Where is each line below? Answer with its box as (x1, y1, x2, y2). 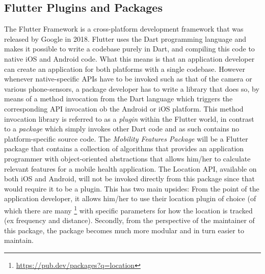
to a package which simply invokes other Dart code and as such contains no (4, 123, 240, 134)
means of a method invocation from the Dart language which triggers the (4, 93, 233, 104)
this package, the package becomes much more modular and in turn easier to (4, 225, 244, 235)
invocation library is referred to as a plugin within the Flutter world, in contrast (4, 113, 254, 124)
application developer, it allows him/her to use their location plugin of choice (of (4, 193, 256, 204)
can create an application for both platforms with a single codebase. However (4, 63, 245, 74)
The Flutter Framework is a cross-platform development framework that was (4, 23, 244, 34)
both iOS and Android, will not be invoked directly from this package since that (4, 173, 255, 184)
